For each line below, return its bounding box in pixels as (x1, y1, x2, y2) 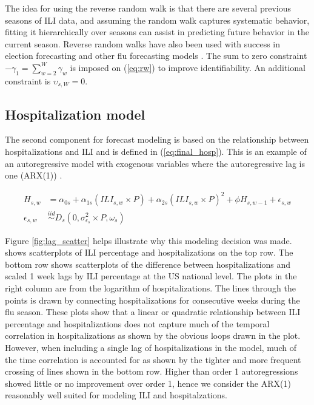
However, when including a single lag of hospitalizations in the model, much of (5, 341, 296, 353)
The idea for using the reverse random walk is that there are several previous (5, 2, 291, 14)
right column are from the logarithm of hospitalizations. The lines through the (5, 281, 296, 294)
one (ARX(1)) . (5, 169, 62, 182)
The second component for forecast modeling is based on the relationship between (5, 133, 309, 146)
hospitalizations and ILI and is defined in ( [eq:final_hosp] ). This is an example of (5, 145, 307, 158)
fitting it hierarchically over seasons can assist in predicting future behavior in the (5, 26, 309, 38)
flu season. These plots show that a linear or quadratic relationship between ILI (5, 305, 301, 318)
